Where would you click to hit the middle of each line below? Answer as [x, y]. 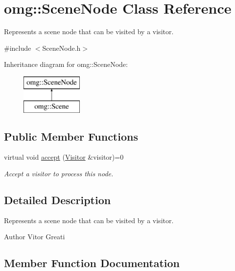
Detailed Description [58, 199]
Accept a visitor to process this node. [59, 173]
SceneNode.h [61, 48]
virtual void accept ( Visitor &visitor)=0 [64, 157]
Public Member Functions [71, 136]
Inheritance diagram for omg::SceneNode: [66, 64]
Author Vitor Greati [35, 237]
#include [18, 48]
